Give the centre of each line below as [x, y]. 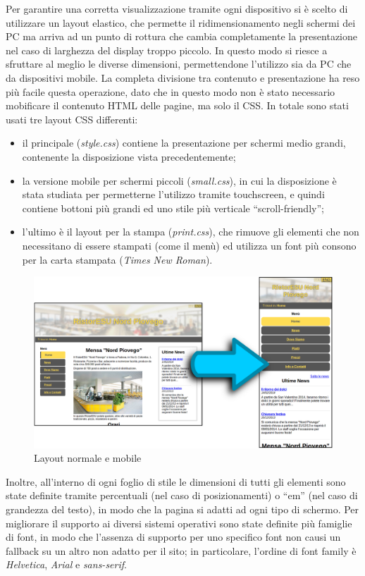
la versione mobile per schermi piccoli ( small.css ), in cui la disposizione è [179, 180]
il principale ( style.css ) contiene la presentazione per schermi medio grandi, [184, 143]
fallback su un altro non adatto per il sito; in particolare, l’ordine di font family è [181, 550]
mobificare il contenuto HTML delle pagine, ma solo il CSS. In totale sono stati [177, 105]
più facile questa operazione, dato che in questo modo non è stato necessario [171, 91]
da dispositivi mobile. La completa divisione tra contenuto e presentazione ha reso [183, 77]
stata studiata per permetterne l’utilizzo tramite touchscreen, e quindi [173, 194]
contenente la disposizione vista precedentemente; [129, 156]
